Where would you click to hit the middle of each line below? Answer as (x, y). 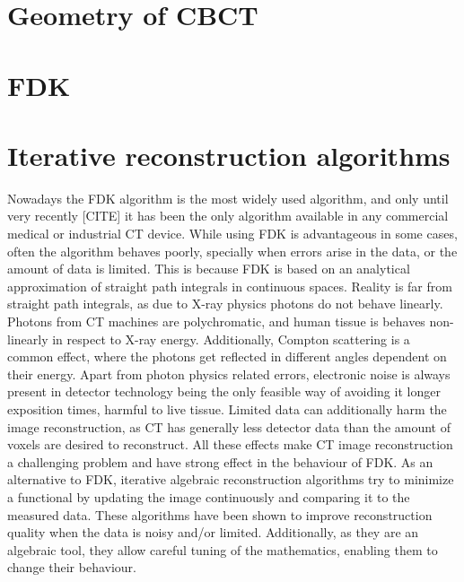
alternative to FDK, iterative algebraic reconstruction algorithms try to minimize (231, 479)
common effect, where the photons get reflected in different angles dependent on (227, 356)
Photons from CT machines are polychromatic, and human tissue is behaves (216, 321)
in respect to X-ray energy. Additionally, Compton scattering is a (231, 339)
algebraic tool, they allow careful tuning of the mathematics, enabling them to (223, 549)
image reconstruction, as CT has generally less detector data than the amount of (229, 426)
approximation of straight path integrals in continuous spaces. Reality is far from (230, 286)
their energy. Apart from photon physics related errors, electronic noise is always (229, 374)
